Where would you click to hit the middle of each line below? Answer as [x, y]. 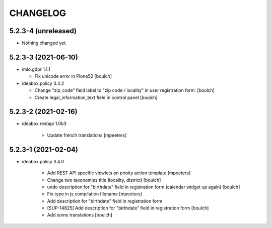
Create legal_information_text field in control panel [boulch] [96, 97]
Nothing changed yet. [45, 43]
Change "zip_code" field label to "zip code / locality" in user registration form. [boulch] [125, 90]
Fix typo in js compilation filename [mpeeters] [94, 194]
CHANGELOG [38, 13]
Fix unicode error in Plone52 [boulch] [73, 76]
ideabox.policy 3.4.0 [43, 161]
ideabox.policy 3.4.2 [43, 83]
